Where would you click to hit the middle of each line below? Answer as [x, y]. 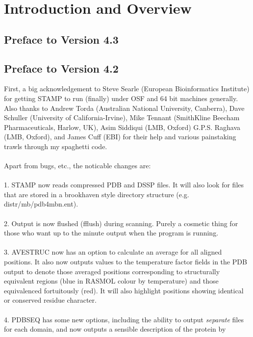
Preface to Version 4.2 [61, 68]
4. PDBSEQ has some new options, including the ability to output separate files [124, 319]
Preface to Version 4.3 [61, 39]
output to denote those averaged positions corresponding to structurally [112, 271]
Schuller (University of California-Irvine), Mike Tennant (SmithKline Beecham [122, 117]
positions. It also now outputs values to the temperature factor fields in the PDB [126, 262]
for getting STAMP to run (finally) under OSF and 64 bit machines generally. [121, 98]
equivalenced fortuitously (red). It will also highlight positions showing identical [124, 290]
